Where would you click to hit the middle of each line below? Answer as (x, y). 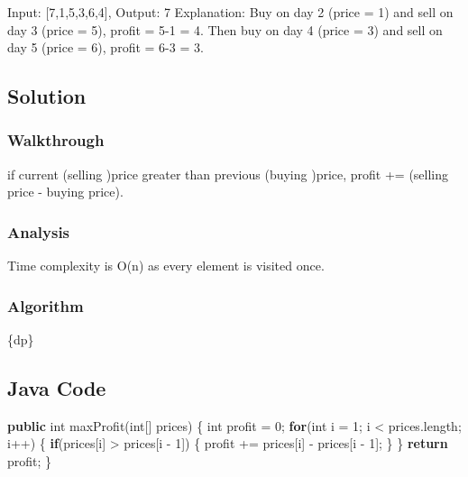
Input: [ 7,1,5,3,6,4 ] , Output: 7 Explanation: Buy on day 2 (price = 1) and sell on (230, 12)
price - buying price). (65, 192)
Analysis (39, 231)
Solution (47, 96)
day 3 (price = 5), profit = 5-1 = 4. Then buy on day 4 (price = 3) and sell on (225, 29)
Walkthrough (56, 140)
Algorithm (46, 305)
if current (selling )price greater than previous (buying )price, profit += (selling (228, 174)
